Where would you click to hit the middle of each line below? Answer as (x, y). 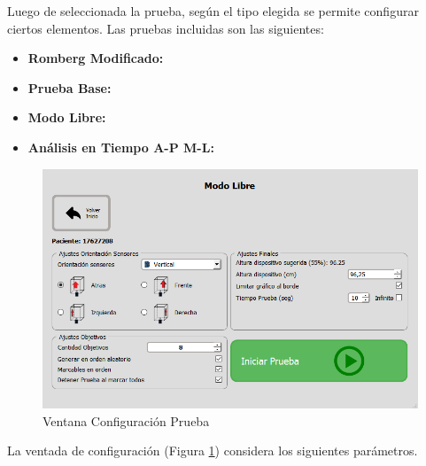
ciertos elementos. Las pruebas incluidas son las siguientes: (166, 28)
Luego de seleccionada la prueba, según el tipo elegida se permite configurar (213, 11)
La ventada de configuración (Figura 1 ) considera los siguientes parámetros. (213, 450)
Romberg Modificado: (96, 58)
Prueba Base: (70, 87)
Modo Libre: (67, 117)
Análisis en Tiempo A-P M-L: (121, 147)
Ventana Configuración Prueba (126, 420)
